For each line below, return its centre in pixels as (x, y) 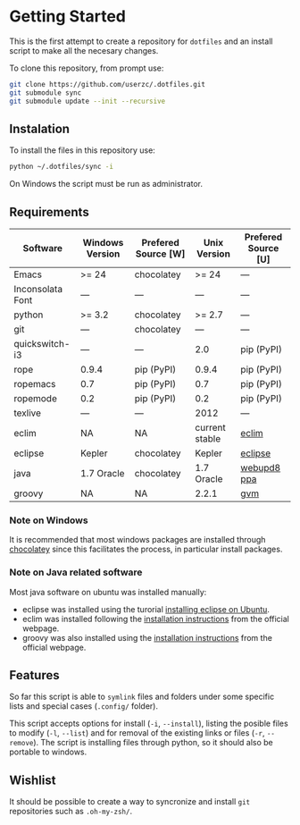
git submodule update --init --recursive (87, 101)
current (210, 428)
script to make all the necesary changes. (84, 50)
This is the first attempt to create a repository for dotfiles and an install (141, 41)
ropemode (36, 399)
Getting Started (68, 17)
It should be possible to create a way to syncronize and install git (130, 802)
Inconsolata (38, 290)
